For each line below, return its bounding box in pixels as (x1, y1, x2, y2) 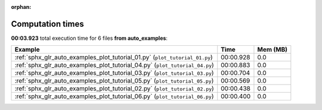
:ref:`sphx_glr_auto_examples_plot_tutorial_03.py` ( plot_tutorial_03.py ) (14, 69, 214, 77)
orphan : (11, 4, 32, 10)
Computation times (11, 18, 84, 29)
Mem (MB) (257, 45, 287, 54)
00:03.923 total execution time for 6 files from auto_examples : (11, 34, 168, 42)
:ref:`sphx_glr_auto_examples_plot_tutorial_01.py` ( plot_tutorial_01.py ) (14, 54, 213, 62)
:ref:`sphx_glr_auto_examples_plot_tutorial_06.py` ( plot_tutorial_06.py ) (14, 92, 214, 100)
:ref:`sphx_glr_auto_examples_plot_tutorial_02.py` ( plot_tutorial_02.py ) (14, 84, 214, 93)
